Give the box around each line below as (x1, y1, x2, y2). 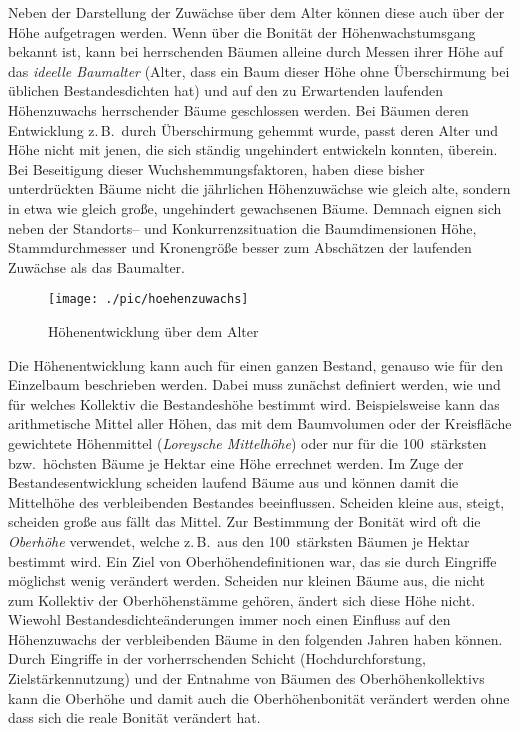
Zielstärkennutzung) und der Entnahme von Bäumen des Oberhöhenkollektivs (8, 668, 485, 689)
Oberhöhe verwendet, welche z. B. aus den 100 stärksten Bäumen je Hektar (8, 530, 470, 551)
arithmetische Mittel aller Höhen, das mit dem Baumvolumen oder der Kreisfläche (8, 413, 512, 434)
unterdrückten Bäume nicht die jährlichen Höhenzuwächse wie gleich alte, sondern (8, 178, 511, 199)
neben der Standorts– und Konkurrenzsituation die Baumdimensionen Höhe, (8, 217, 477, 238)
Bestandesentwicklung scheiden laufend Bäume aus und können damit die (8, 472, 459, 493)
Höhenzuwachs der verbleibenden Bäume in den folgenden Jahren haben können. (8, 628, 503, 649)
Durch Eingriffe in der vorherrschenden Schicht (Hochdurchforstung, (8, 648, 426, 669)
